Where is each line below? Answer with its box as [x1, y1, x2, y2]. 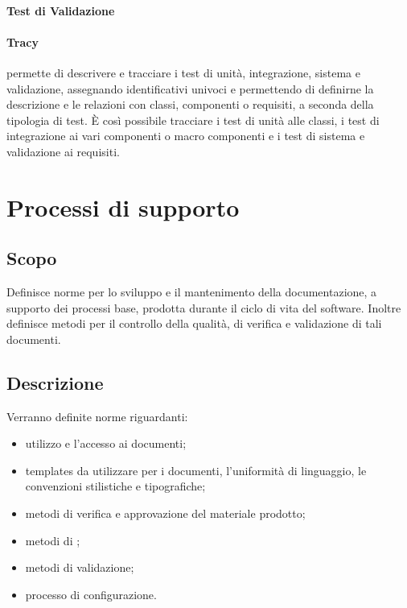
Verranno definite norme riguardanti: [6, 407, 188, 424]
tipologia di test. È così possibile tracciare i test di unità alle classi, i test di [6, 111, 380, 128]
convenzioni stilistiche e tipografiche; [25, 478, 206, 494]
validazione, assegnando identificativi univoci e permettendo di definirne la [6, 80, 374, 97]
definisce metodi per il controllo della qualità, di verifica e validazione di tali [6, 315, 382, 332]
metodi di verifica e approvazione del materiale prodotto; [25, 505, 306, 522]
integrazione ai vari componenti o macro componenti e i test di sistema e [6, 127, 365, 144]
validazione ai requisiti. [6, 143, 120, 159]
